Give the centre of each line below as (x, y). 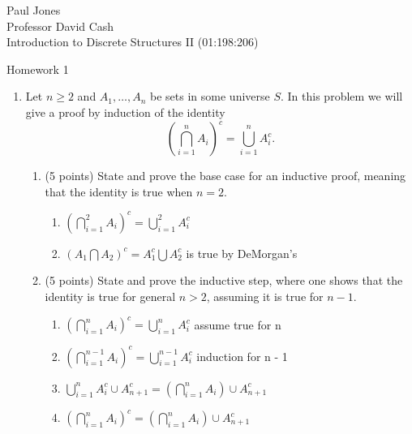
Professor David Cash (60, 26)
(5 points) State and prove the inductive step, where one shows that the (224, 280)
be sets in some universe (210, 96)
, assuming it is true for (265, 296)
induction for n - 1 (242, 356)
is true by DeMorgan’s (242, 253)
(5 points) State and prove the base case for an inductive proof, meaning (225, 176)
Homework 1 (38, 69)
